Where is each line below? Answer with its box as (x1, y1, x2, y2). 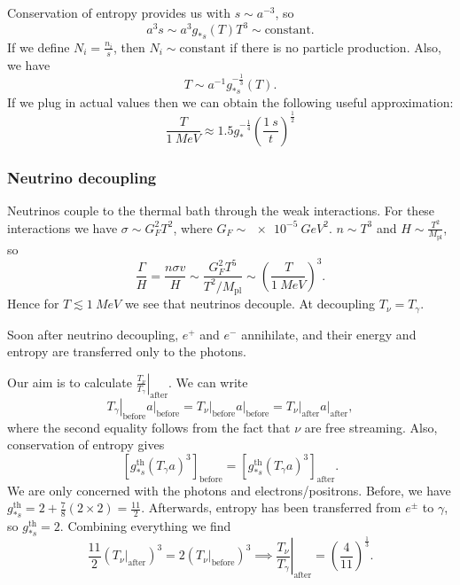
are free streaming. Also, (304, 417, 438, 436)
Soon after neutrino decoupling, (7, 324, 179, 343)
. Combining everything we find (59, 516, 231, 534)
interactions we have (7, 218, 118, 237)
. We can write (168, 372, 248, 391)
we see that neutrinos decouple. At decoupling (124, 294, 376, 313)
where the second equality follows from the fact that (7, 417, 291, 436)
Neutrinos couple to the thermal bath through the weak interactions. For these (7, 200, 435, 219)
